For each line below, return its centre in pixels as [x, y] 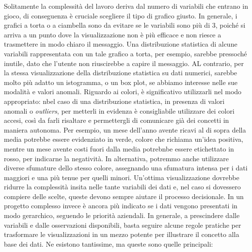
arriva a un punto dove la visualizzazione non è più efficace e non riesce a [113, 34]
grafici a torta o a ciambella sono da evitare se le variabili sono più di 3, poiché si [125, 25]
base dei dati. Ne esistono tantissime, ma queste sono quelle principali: [109, 244]
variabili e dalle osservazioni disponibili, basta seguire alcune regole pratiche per [123, 225]
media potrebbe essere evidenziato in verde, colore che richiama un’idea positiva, [124, 139]
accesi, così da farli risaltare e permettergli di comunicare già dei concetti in [117, 120]
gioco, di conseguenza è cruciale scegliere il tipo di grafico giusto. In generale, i [121, 15]
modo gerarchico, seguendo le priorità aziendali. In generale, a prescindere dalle [122, 215]
